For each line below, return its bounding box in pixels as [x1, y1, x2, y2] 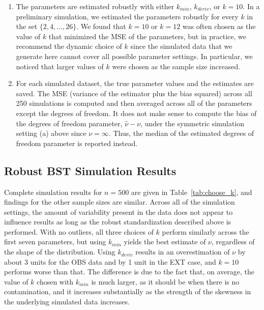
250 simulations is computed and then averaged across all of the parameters [16, 98, 252, 108]
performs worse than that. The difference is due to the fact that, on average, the [4, 266, 254, 277]
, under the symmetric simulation [140, 118, 245, 128]
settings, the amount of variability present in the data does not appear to [4, 206, 233, 217]
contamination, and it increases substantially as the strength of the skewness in [4, 286, 251, 297]
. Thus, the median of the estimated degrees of [108, 128, 254, 138]
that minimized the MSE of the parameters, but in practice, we [48, 31, 246, 41]
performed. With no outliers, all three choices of [4, 226, 154, 237]
